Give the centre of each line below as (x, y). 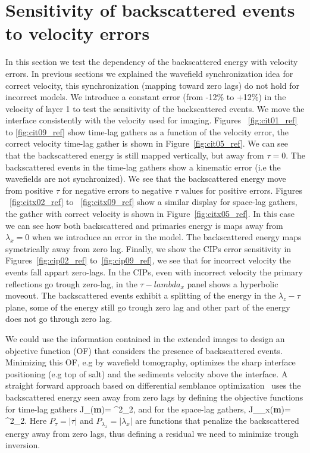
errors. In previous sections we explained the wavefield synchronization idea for (149, 73)
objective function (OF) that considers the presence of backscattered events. (144, 350)
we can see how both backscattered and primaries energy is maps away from (144, 225)
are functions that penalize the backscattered (217, 421)
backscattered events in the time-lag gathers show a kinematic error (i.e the (143, 167)
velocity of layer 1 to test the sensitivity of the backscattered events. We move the (155, 108)
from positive (29, 190)
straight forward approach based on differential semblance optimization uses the (153, 385)
